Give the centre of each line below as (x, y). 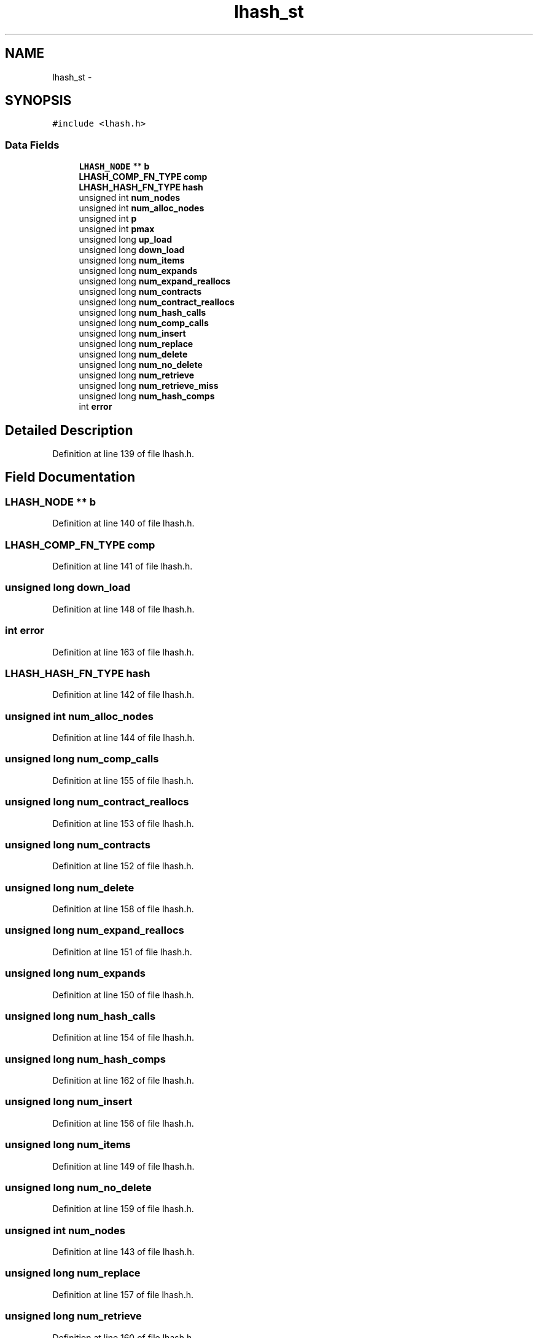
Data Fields (32, 145)
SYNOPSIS (38, 101)
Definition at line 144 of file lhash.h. (123, 737)
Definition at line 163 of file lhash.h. (123, 652)
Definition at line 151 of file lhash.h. (122, 952)
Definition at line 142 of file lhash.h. (123, 695)
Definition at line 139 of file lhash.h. (123, 454)
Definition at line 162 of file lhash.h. (123, 1080)
